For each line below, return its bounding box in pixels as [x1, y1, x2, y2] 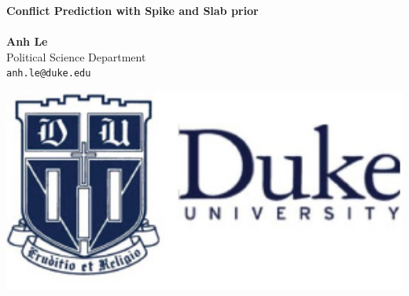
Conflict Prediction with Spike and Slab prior [6, 2, 259, 18]
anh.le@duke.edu [6, 68, 91, 80]
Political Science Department [6, 48, 146, 65]
